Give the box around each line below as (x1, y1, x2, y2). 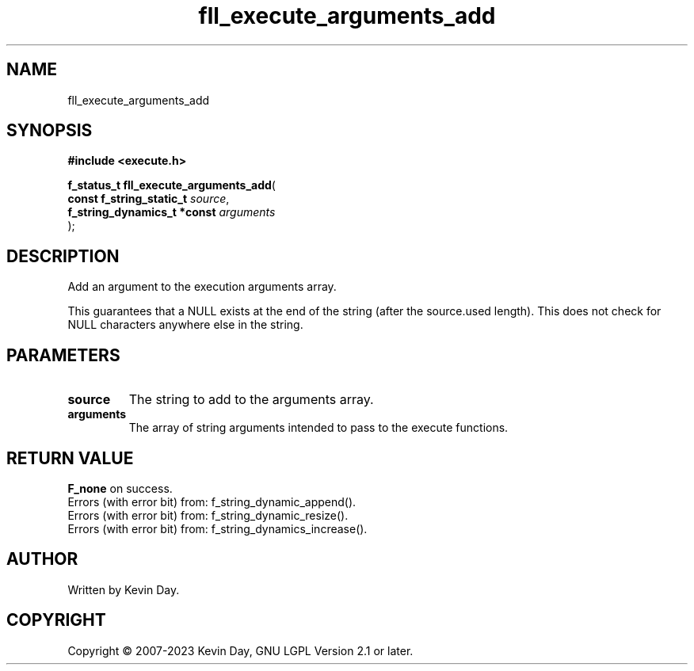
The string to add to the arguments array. (128, 391, 374, 408)
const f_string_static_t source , (67, 192, 230, 206)
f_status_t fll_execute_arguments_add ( (67, 178, 276, 193)
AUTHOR (6, 549, 78, 570)
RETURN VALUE (6, 448, 134, 468)
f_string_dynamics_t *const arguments (67, 205, 276, 219)
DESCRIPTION (6, 246, 120, 266)
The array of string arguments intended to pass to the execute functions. (128, 421, 509, 435)
